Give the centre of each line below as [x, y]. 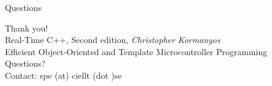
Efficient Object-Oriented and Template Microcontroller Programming [136, 51]
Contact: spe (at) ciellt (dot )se [63, 75]
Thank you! [27, 28]
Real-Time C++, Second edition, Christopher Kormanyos [113, 40]
